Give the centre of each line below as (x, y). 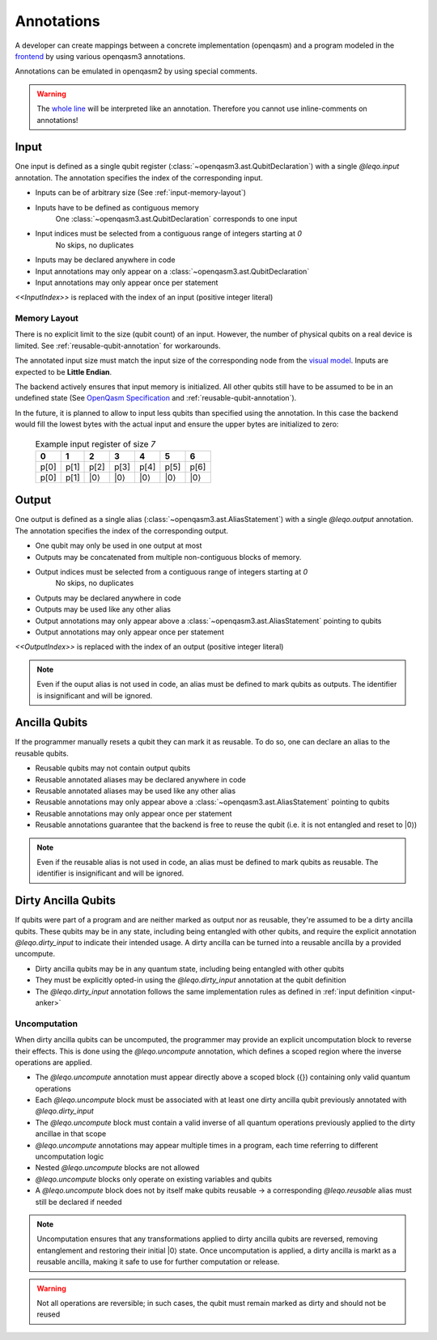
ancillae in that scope (71, 1134)
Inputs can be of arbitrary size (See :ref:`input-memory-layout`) (141, 193)
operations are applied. (53, 1062)
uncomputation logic (70, 1156)
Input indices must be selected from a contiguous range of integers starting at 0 (169, 234)
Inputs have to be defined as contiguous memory (117, 207)
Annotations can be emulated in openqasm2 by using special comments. (136, 71)
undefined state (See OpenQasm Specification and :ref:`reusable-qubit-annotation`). (156, 398)
